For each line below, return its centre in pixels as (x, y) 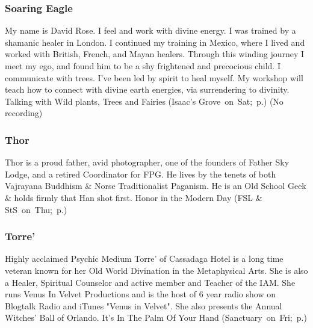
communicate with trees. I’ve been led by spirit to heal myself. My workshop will (154, 77)
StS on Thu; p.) (36, 209)
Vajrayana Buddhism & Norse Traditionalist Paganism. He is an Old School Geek (156, 186)
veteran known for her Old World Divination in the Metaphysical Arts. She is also (156, 270)
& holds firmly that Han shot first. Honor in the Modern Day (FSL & (134, 197)
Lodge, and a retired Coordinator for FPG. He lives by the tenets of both (141, 174)
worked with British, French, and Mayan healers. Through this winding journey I (155, 54)
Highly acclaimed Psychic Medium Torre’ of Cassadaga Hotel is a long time (144, 258)
